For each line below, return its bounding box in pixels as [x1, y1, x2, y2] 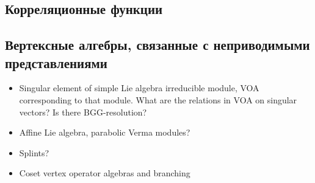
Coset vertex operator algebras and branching [19, 167, 190, 179]
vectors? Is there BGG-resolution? [19, 105, 147, 118]
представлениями [5, 53, 107, 72]
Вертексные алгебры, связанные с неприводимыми [5, 35, 310, 54]
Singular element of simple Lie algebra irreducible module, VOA [19, 81, 259, 94]
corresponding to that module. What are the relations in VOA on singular [19, 93, 297, 106]
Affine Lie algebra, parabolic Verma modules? [19, 126, 190, 139]
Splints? [19, 146, 49, 159]
